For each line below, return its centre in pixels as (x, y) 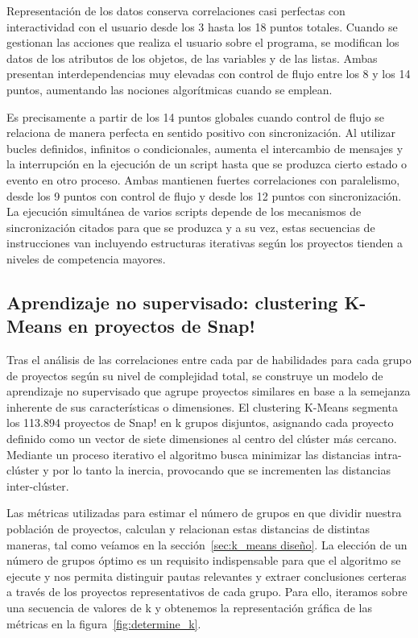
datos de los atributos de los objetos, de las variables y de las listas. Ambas (192, 58)
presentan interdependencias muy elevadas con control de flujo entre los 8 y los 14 (209, 74)
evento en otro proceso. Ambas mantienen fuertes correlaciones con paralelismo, (203, 179)
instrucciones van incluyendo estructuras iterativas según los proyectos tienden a (205, 243)
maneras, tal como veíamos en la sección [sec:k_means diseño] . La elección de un (207, 544)
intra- (388, 454)
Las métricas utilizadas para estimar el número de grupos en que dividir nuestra (204, 513)
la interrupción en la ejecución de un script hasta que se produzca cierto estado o (207, 164)
